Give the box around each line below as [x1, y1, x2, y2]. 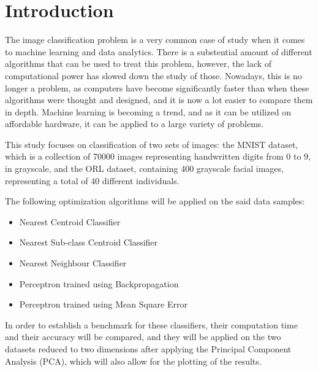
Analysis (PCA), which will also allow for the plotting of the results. [5, 354, 262, 367]
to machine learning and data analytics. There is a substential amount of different [5, 45, 312, 58]
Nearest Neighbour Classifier [19, 257, 127, 269]
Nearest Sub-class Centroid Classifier [19, 236, 158, 249]
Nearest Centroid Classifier [19, 215, 121, 228]
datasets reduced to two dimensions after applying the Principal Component [5, 343, 292, 355]
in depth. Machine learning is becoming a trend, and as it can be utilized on [5, 105, 291, 118]
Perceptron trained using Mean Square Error [19, 298, 187, 311]
